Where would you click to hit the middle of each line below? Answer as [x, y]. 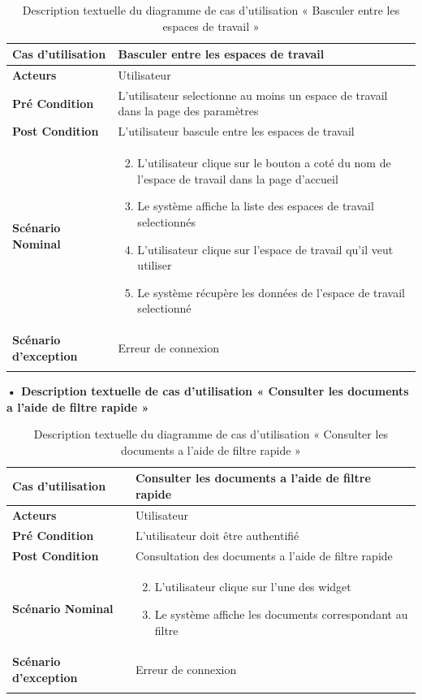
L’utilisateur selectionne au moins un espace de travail [253, 95]
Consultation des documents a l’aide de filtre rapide [264, 555]
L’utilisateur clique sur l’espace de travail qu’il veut [265, 249]
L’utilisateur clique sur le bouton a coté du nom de [264, 163]
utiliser [155, 265]
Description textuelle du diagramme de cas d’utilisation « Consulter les [211, 434]
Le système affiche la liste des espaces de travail [256, 206]
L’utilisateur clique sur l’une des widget [253, 587]
